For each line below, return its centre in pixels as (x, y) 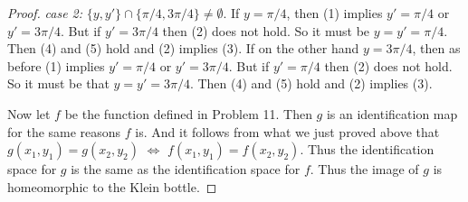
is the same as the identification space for (186, 169)
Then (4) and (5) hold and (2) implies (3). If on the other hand (183, 48)
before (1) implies (56, 65)
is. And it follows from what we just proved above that (287, 131)
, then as (436, 48)
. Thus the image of (364, 169)
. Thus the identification (367, 149)
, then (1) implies (334, 13)
